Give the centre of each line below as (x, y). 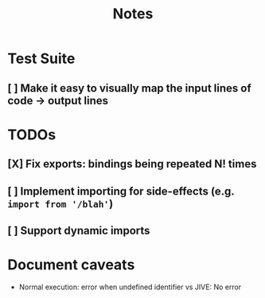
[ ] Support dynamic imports (79, 231)
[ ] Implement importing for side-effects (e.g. (121, 191)
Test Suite (41, 59)
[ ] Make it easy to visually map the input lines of (129, 88)
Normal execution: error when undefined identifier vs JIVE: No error (130, 287)
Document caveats (71, 265)
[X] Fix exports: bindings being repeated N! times (132, 164)
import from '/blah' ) (60, 204)
